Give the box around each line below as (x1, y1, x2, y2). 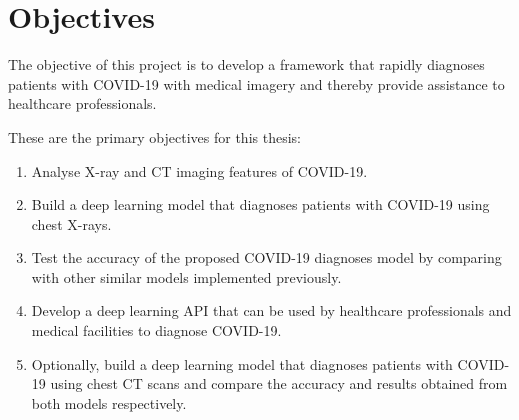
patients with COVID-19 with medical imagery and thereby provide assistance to (8, 73, 505, 94)
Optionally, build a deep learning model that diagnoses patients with (31, 353, 453, 374)
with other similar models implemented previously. (31, 266, 342, 287)
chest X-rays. (31, 213, 112, 234)
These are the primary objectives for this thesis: (8, 126, 301, 147)
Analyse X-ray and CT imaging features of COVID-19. (31, 160, 368, 181)
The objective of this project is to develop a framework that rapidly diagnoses (8, 54, 485, 75)
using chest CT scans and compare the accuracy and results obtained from (50, 373, 508, 394)
